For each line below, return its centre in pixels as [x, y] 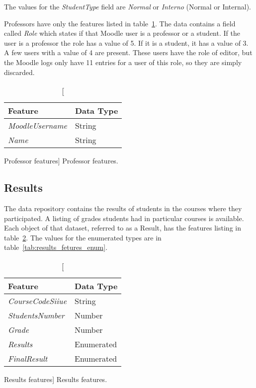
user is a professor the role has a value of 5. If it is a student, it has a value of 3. [126, 42]
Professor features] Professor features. [61, 161]
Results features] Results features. [56, 379]
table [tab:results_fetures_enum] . [56, 247]
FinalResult [28, 358]
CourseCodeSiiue [38, 301]
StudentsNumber [36, 315]
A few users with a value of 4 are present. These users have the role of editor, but [128, 52]
